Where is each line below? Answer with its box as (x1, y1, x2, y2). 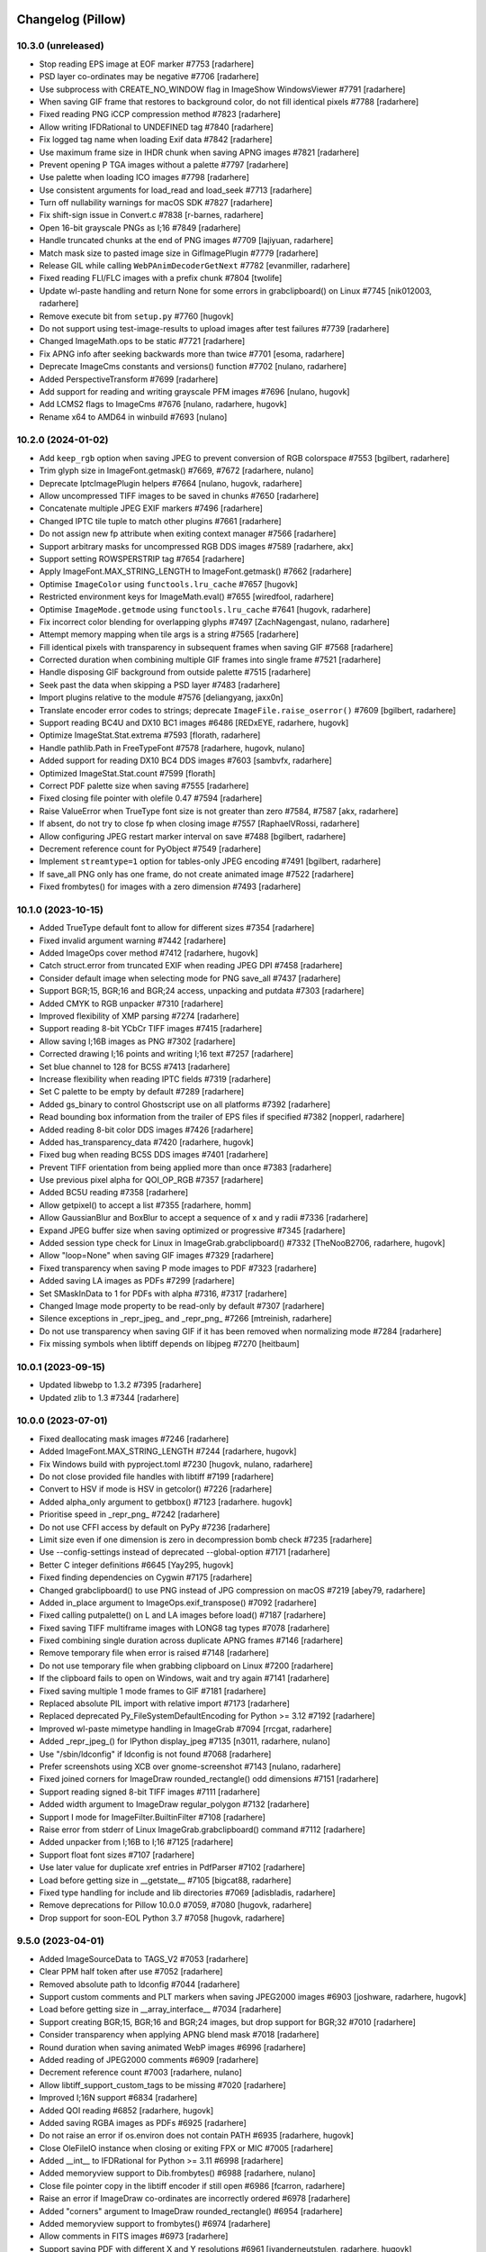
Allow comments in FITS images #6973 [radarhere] (39, 2230, 229, 2242)
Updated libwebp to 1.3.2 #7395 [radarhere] (39, 1379, 202, 1391)
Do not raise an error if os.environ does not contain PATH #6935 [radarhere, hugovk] (39, 2130, 355, 2141)
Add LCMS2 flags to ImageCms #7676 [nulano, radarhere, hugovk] (39, 399, 287, 410)
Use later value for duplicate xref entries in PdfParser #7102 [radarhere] (39, 1862, 306, 1873)
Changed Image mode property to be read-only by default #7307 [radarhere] (39, 1300, 325, 1311)
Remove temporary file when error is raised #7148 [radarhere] (39, 1648, 269, 1658)
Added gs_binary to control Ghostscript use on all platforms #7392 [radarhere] (39, 1099, 331, 1110)
